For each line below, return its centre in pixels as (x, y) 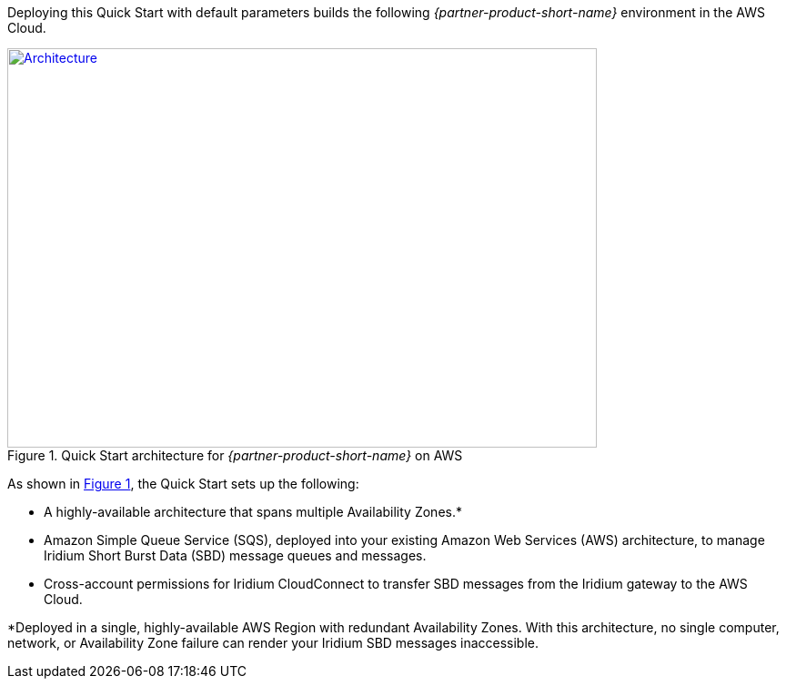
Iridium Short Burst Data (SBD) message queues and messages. (235, 555)
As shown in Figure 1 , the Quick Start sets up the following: (183, 484)
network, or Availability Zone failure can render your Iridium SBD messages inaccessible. (273, 643)
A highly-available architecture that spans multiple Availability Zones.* (253, 512)
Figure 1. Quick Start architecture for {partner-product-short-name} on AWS (235, 455)
